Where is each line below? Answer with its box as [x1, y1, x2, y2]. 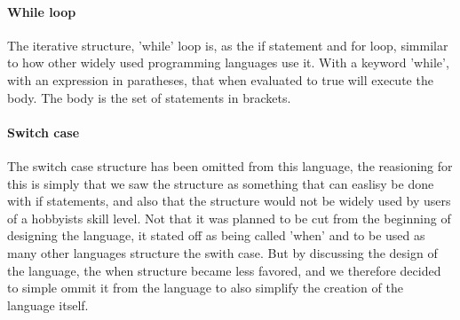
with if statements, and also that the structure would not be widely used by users [7, 191, 451, 210]
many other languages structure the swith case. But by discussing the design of [7, 243, 438, 261]
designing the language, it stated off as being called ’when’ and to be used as [7, 226, 425, 245]
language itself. [7, 295, 89, 314]
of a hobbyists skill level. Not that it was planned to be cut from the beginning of [7, 208, 451, 227]
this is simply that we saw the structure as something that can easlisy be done [7, 174, 434, 192]
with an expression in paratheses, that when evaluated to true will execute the [7, 70, 433, 89]
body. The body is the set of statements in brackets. [7, 88, 291, 106]
